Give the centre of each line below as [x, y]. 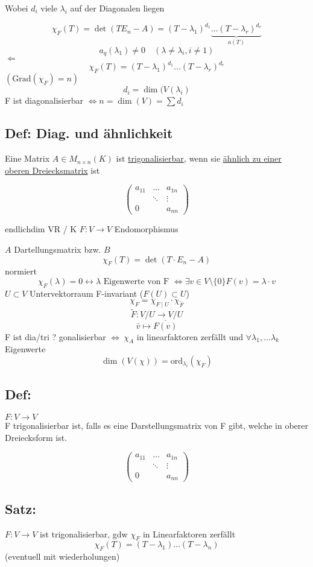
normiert [21, 271]
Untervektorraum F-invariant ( [87, 293]
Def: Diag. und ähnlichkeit [89, 133]
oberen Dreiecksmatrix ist [52, 170]
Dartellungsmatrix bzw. [58, 249]
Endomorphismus [146, 229]
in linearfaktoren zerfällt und [190, 336]
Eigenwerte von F [136, 281]
